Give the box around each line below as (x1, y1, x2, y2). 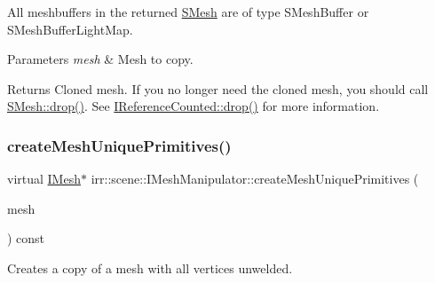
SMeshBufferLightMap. (7, 20, 133, 38)
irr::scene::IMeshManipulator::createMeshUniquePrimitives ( (91, 169, 419, 188)
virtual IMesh (7, 169, 81, 188)
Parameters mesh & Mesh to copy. (7, 50, 194, 68)
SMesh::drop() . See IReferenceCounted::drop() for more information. (7, 97, 380, 115)
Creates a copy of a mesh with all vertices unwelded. (7, 258, 293, 277)
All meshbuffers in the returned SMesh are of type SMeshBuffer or (7, 3, 369, 20)
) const (7, 229, 45, 248)
